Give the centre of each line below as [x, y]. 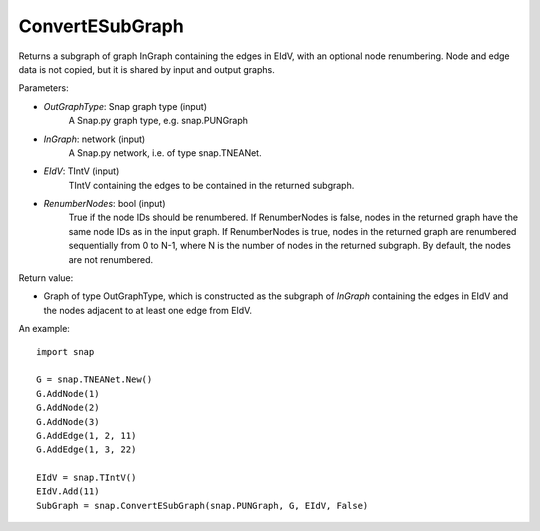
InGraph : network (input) [94, 139]
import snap [65, 351]
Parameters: [43, 88]
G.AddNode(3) [68, 421]
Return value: [46, 278]
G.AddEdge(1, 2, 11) [86, 435]
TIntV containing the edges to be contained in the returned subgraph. [211, 185]
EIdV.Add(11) [68, 491]
